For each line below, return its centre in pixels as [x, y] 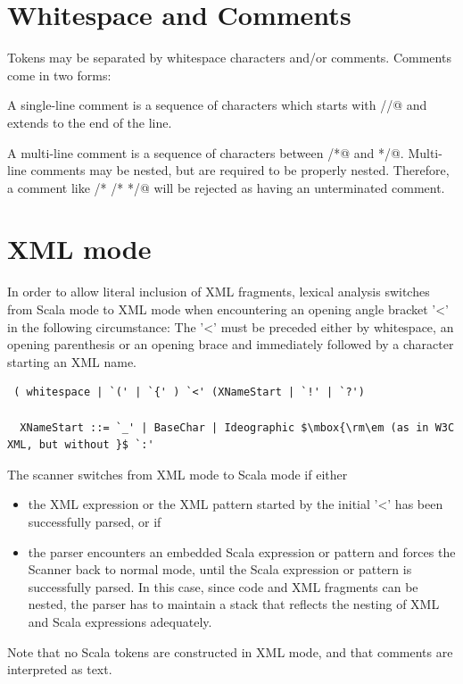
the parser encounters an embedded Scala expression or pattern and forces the [242, 551]
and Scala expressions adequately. [120, 621]
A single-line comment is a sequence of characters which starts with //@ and [217, 105]
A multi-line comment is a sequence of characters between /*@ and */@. [206, 152]
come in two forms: [59, 75]
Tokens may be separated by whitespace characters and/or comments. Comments [229, 58]
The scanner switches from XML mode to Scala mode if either [178, 474]
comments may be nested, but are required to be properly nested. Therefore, [240, 170]
